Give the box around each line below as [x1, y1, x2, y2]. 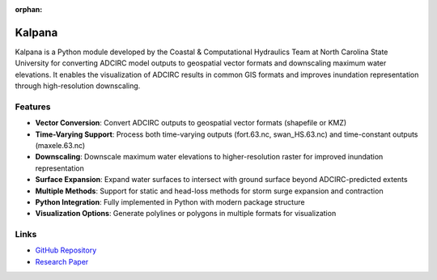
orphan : [15, 5, 43, 14]
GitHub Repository [35, 245, 97, 255]
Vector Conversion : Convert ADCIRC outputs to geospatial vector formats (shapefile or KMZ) [35, 118, 347, 128]
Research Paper [35, 257, 89, 266]
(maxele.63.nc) [35, 141, 86, 150]
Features [15, 101, 51, 112]
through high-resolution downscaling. [15, 81, 141, 91]
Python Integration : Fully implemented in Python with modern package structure [35, 197, 305, 206]
